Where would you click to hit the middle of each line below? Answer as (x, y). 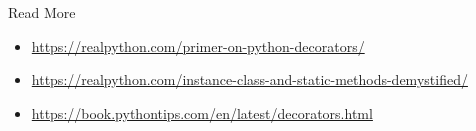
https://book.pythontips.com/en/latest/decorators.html (202, 112)
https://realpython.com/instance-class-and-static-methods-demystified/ (249, 79)
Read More (42, 12)
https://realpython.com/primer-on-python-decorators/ (198, 45)
